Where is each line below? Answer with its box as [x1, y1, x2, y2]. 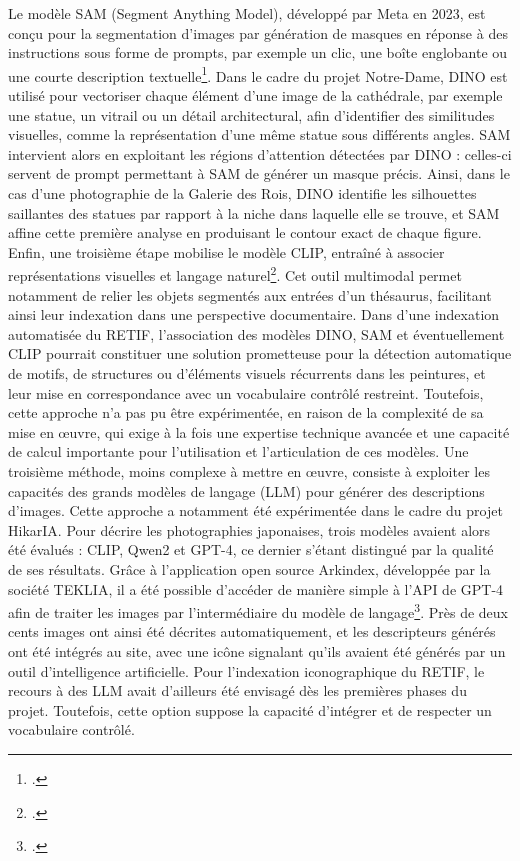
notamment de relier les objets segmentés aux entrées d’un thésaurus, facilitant [8, 284, 492, 305]
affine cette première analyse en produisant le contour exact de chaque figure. [8, 222, 482, 243]
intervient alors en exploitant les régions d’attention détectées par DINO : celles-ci [8, 143, 512, 164]
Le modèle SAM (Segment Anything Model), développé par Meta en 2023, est [8, 3, 486, 23]
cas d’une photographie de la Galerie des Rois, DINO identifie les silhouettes [8, 183, 477, 203]
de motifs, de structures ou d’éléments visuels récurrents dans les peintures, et [8, 363, 486, 383]
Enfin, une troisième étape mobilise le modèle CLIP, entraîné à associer [8, 241, 445, 262]
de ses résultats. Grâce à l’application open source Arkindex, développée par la [8, 558, 491, 579]
